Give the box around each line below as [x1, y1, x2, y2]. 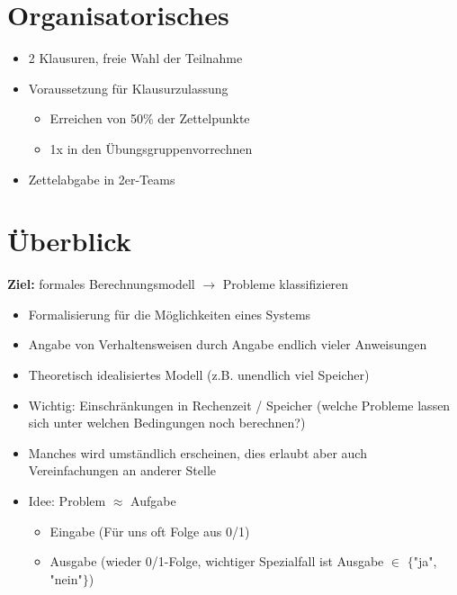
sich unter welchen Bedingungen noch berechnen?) [28, 413, 306, 432]
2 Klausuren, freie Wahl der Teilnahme [28, 49, 243, 68]
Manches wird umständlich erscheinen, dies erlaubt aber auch [28, 443, 367, 462]
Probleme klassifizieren [222, 275, 349, 293]
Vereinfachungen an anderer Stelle [28, 461, 216, 480]
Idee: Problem [28, 491, 106, 509]
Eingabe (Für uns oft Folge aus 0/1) [49, 521, 250, 540]
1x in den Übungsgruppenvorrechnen [49, 139, 253, 158]
